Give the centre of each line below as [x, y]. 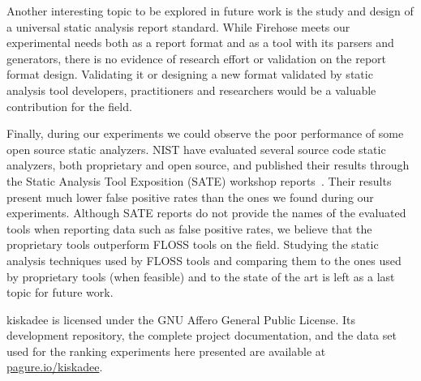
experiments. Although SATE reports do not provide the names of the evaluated [206, 213]
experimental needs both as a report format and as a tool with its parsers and [200, 43]
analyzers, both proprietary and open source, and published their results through [208, 165]
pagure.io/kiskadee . [55, 367]
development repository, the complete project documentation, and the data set [202, 335]
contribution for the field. [69, 106]
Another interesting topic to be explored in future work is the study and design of [210, 11]
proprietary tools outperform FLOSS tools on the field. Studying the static [193, 244]
